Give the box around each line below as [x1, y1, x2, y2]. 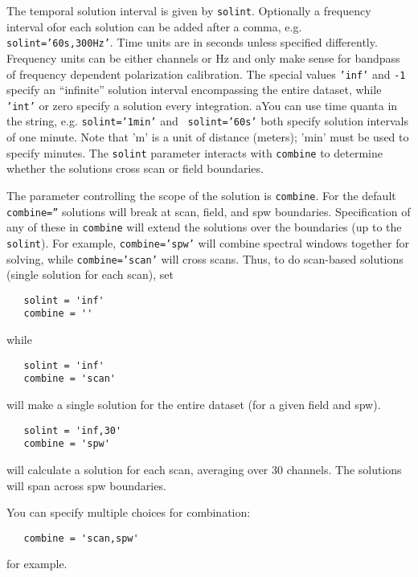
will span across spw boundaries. [6, 477, 166, 493]
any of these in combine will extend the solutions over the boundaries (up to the [6, 219, 402, 235]
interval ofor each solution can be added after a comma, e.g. [6, 18, 302, 35]
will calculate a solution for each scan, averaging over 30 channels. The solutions [6, 460, 402, 477]
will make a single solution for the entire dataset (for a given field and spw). [6, 396, 381, 412]
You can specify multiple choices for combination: [6, 504, 251, 521]
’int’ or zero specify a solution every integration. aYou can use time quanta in [6, 96, 398, 113]
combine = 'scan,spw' [23, 532, 139, 544]
